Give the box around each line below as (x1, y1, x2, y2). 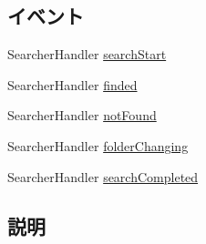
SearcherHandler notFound (7, 106, 157, 125)
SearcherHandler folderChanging (7, 136, 189, 155)
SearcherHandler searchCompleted (7, 167, 199, 186)
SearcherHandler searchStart (7, 45, 167, 64)
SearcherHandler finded (7, 75, 138, 94)
